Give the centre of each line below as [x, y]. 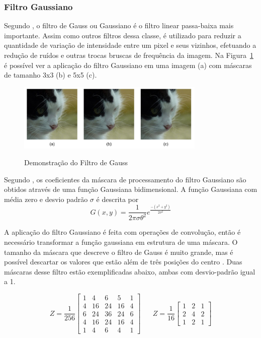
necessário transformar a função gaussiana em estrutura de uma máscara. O [121, 242]
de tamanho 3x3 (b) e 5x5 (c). [51, 75]
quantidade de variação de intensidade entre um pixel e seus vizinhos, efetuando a [130, 45]
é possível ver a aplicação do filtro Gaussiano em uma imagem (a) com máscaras [128, 65]
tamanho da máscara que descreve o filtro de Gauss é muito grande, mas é [119, 252]
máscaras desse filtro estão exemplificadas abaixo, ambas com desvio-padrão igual [130, 271]
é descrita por [117, 199]
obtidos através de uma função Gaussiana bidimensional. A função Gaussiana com [131, 189]
